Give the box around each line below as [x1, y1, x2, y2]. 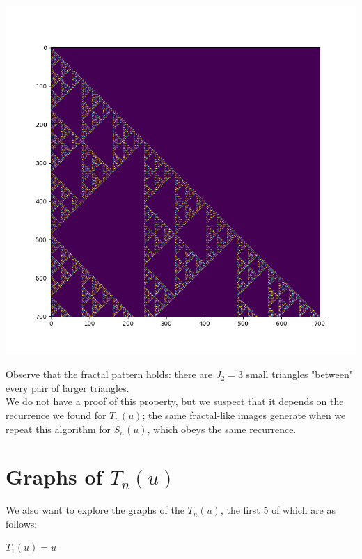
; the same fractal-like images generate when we [142, 407, 346, 422]
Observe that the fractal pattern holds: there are [6, 367, 213, 381]
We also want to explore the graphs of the [6, 503, 184, 517]
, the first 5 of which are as [220, 503, 336, 517]
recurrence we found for [6, 407, 107, 422]
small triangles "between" [246, 367, 353, 381]
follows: [6, 516, 38, 530]
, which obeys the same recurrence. [147, 421, 297, 436]
